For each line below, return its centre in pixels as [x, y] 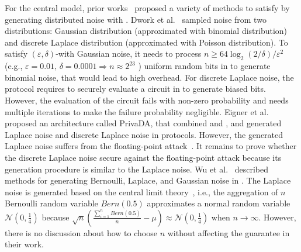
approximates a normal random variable [219, 203]
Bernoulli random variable [51, 203]
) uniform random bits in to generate [204, 66]
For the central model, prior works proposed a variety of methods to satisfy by [147, 8]
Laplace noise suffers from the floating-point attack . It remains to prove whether [151, 146]
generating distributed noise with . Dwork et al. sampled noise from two [136, 19]
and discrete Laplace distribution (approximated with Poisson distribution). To [146, 42]
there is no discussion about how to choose [81, 232]
